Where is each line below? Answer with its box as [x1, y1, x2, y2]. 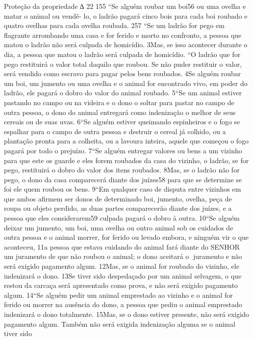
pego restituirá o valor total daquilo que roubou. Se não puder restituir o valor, [4, 58, 242, 69]
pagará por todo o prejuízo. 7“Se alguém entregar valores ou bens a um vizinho [4, 145, 242, 155]
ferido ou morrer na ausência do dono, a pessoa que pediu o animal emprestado [4, 299, 242, 310]
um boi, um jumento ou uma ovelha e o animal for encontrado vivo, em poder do [4, 78, 248, 88]
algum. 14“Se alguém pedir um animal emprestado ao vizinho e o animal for [4, 289, 233, 300]
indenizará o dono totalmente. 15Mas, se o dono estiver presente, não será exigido [4, 309, 249, 319]
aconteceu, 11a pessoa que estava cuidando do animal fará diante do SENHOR [4, 241, 240, 252]
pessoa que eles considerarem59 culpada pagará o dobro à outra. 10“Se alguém [4, 213, 240, 223]
